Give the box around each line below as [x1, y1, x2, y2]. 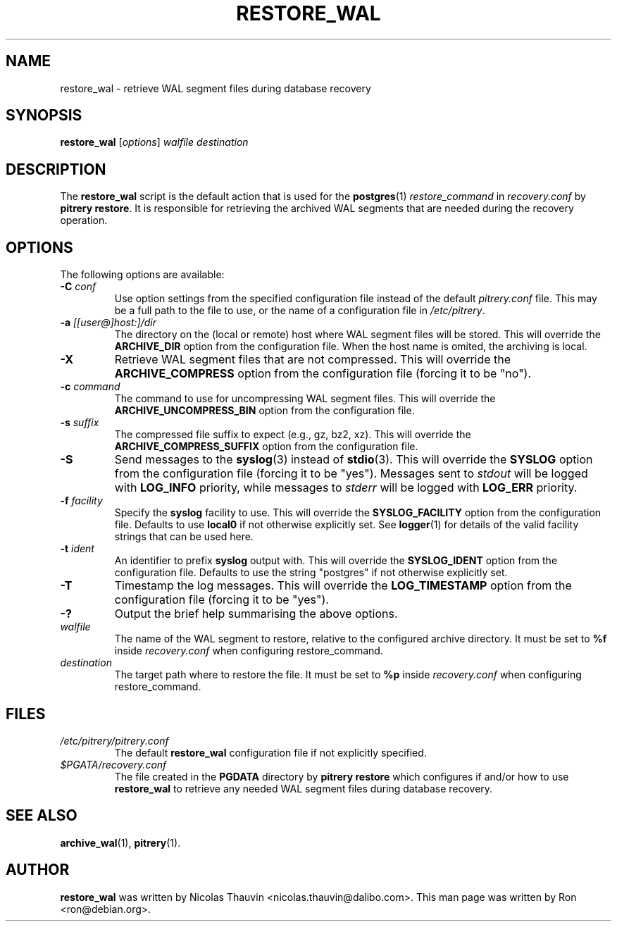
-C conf [60, 280, 96, 293]
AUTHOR [6, 861, 70, 879]
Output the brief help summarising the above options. [114, 606, 398, 621]
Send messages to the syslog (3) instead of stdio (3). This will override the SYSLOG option [114, 452, 593, 467]
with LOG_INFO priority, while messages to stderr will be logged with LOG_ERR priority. [114, 480, 578, 495]
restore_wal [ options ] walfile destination [60, 136, 249, 149]
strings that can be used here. [114, 530, 254, 543]
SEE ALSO [6, 807, 77, 825]
